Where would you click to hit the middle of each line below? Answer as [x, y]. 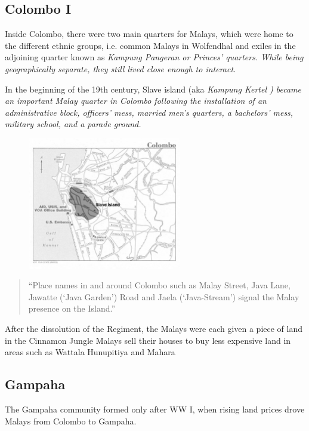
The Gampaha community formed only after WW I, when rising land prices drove [155, 409]
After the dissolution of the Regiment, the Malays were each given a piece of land [154, 328]
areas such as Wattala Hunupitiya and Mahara [90, 352]
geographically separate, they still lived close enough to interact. [120, 68]
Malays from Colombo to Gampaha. [71, 421]
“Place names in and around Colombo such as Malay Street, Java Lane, [159, 285]
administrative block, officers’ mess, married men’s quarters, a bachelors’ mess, [149, 112]
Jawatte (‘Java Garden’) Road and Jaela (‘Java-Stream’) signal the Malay [164, 296]
